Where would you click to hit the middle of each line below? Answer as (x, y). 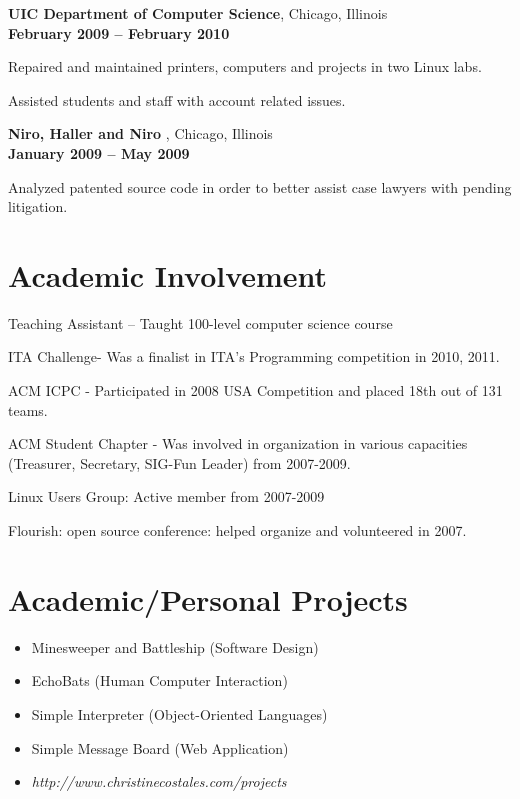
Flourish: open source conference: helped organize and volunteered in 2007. (237, 530)
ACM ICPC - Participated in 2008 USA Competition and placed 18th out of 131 (255, 390)
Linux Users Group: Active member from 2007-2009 (166, 496)
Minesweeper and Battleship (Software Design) (175, 646)
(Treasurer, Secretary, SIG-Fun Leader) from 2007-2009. (179, 462)
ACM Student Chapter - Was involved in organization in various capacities (238, 443)
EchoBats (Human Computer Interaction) (159, 680)
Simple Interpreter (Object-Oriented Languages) (179, 713)
